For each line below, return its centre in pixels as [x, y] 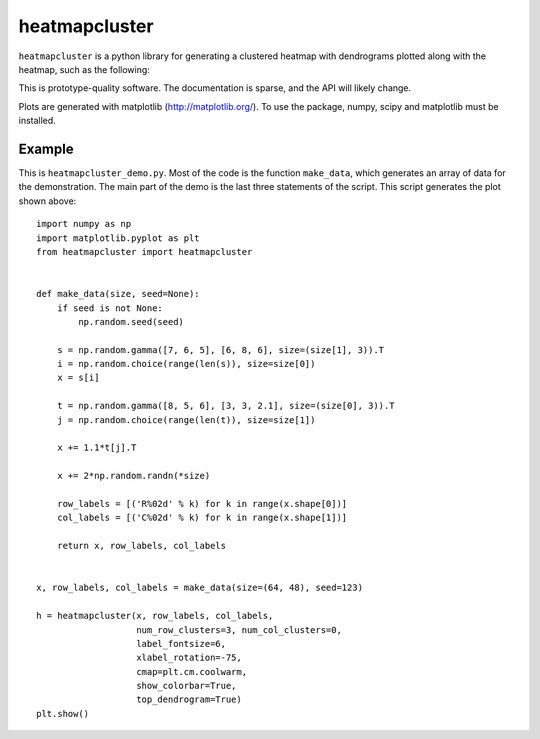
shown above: [47, 201]
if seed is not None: [110, 308]
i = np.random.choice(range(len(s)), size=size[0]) [186, 364]
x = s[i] [78, 378]
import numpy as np [84, 224]
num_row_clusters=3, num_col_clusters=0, [239, 629]
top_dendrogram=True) [189, 699]
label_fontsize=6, [181, 643]
